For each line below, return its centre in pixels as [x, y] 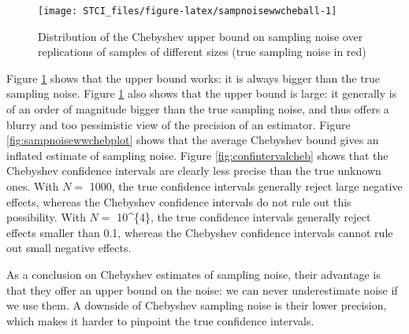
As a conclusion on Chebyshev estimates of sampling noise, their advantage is [193, 274]
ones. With [33, 186]
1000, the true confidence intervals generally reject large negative [246, 186]
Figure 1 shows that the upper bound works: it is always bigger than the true [193, 78]
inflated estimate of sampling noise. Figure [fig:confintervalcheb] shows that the [197, 155]
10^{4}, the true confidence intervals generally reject [244, 217]
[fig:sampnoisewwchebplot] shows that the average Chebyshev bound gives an [193, 140]
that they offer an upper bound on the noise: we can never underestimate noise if [202, 289]
